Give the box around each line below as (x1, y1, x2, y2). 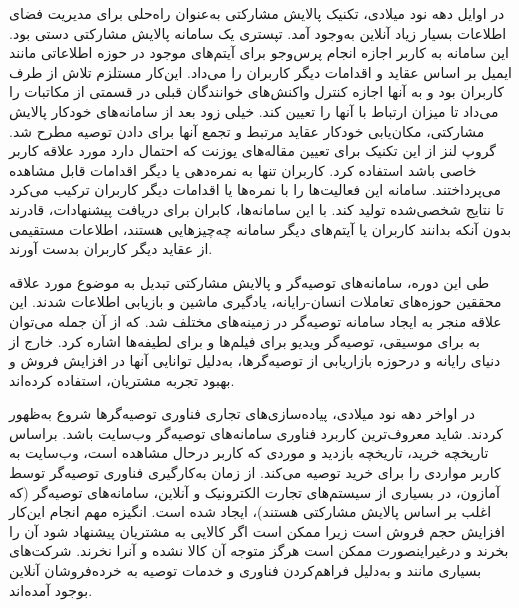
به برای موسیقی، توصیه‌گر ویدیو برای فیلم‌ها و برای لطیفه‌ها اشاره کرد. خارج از (9, 330, 480, 351)
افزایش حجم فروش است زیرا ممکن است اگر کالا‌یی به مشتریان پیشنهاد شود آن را (9, 520, 505, 541)
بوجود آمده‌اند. (9, 579, 93, 600)
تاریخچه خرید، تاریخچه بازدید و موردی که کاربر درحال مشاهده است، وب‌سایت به (9, 442, 489, 463)
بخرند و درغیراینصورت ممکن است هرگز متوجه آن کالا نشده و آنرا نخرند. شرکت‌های (9, 540, 509, 561)
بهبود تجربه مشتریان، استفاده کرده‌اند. (9, 369, 235, 390)
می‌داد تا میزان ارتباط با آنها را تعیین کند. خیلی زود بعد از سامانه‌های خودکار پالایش (9, 100, 499, 121)
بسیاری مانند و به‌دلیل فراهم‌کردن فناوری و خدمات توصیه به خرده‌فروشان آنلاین (9, 560, 482, 581)
